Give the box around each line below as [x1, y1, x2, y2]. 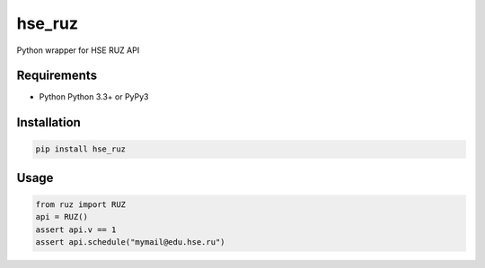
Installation [16, 115, 81, 130]
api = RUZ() [35, 212, 89, 222]
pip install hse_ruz [35, 144, 126, 154]
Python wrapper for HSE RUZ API [16, 45, 140, 56]
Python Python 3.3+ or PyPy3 [39, 91, 149, 102]
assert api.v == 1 [35, 224, 117, 235]
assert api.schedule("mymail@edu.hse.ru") [35, 238, 225, 247]
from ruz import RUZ [35, 200, 126, 210]
